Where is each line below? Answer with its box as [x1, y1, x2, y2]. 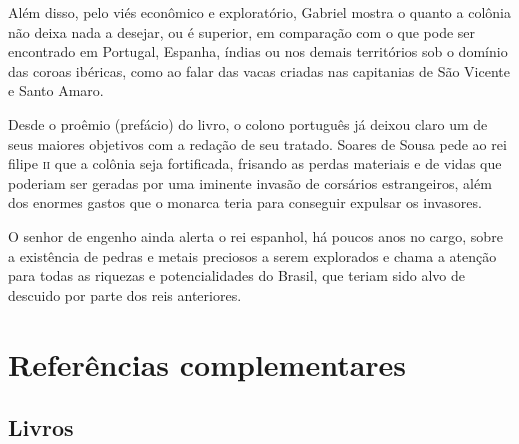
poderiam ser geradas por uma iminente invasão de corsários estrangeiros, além [8, 172, 492, 193]
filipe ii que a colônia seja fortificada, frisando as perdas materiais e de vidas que [8, 153, 502, 174]
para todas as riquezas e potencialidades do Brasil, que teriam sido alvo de [8, 265, 465, 286]
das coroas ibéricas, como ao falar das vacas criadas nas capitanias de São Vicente [8, 60, 510, 81]
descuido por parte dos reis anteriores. [8, 284, 242, 305]
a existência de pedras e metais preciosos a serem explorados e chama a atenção [8, 245, 497, 266]
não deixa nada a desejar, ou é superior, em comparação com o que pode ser [8, 21, 476, 42]
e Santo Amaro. [8, 80, 104, 101]
